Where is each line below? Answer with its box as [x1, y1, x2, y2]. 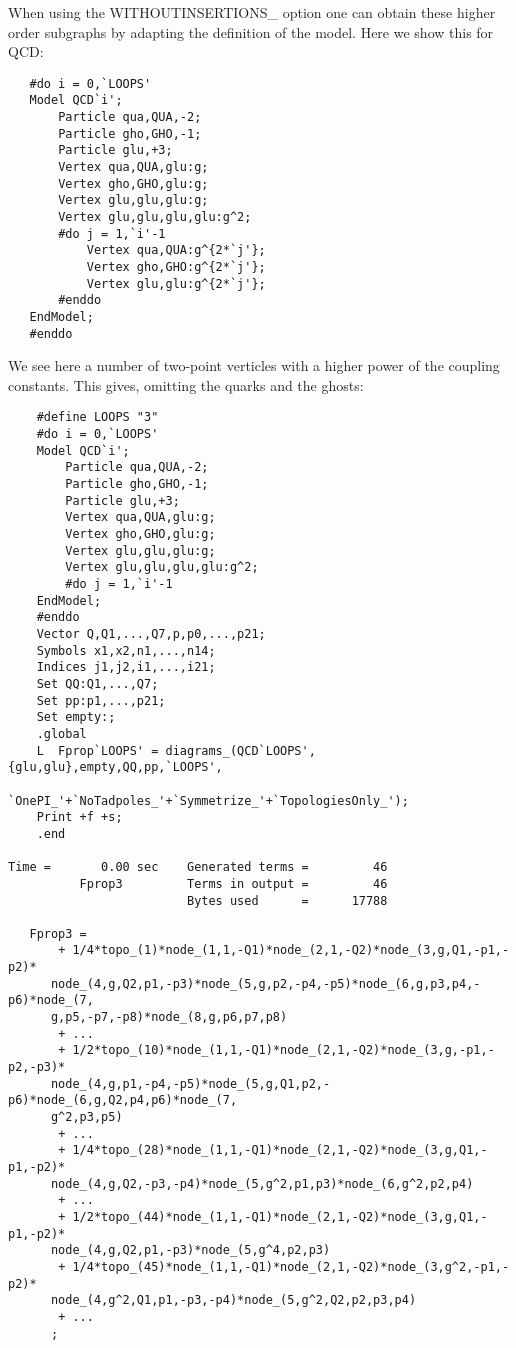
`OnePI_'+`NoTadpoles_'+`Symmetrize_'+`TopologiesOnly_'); [8, 793, 409, 808]
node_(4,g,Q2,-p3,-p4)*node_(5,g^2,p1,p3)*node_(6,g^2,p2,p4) [50, 1176, 474, 1191]
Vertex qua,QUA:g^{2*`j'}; [86, 243, 266, 258]
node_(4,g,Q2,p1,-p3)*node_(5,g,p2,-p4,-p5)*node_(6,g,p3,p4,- [50, 976, 481, 991]
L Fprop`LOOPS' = [36, 743, 159, 758]
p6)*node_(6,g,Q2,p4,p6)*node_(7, [8, 1093, 238, 1108]
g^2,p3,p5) [50, 1110, 123, 1125]
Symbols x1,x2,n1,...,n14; [36, 643, 216, 658]
